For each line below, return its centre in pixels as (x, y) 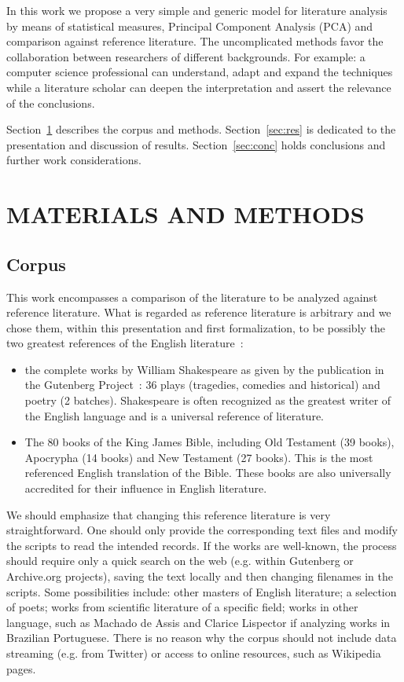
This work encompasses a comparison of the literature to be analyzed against (192, 297)
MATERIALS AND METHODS (185, 214)
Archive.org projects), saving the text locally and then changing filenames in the (200, 576)
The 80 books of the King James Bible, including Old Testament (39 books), (209, 442)
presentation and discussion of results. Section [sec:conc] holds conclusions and (196, 144)
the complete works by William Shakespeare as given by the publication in (204, 369)
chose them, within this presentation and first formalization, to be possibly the (196, 327)
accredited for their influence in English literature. (146, 488)
